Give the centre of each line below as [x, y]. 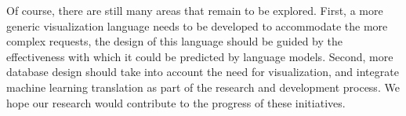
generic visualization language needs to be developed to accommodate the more [197, 25]
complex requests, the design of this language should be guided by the [174, 41]
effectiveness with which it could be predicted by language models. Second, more [200, 56]
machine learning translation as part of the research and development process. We [203, 87]
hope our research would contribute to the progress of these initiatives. [176, 102]
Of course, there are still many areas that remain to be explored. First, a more [195, 10]
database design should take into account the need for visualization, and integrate [203, 72]
